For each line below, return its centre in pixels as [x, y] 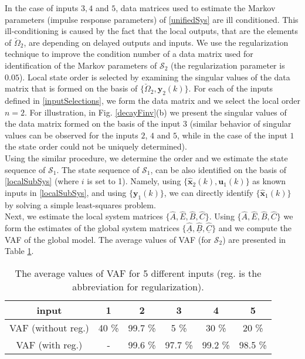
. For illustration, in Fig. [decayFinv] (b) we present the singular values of [156, 112]
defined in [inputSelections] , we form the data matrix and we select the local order [152, 100]
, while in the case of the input [232, 135]
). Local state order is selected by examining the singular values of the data [155, 77]
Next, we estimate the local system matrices [84, 216]
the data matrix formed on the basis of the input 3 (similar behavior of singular [148, 123]
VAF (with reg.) [49, 344]
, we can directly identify [209, 192]
